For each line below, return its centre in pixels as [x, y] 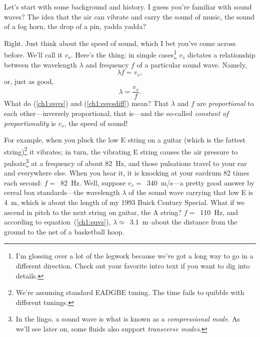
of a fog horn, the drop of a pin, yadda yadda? [75, 26]
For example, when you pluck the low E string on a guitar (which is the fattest [125, 140]
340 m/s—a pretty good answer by [200, 182]
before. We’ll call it [33, 55]
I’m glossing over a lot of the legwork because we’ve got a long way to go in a [134, 256]
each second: [23, 182]
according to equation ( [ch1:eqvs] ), [57, 222]
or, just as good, [29, 81]
